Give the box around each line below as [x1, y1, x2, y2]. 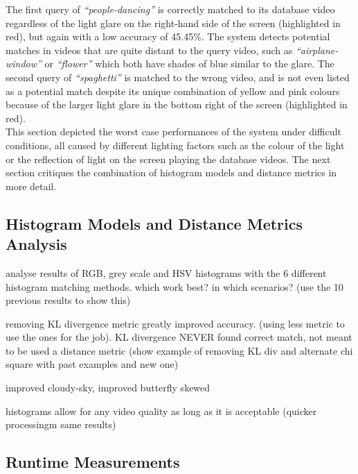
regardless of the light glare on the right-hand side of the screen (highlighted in [6, 15, 341, 30]
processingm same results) [6, 417, 116, 432]
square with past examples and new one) [6, 357, 179, 371]
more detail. [6, 178, 57, 193]
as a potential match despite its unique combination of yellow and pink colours [6, 83, 340, 98]
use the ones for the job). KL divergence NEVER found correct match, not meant [6, 330, 352, 344]
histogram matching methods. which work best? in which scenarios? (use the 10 [6, 279, 343, 294]
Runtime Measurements [6, 451, 180, 473]
